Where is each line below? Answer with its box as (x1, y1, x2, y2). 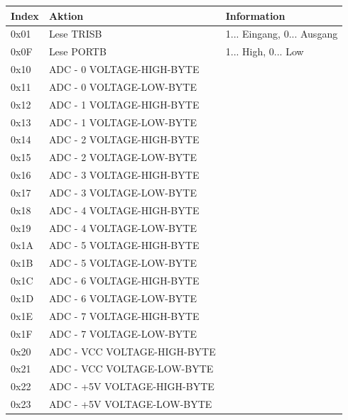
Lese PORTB (48, 44, 107, 59)
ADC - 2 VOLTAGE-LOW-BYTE (48, 150, 197, 165)
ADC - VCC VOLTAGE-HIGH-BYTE (48, 343, 216, 358)
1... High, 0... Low (225, 44, 304, 59)
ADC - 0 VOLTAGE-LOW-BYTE (48, 79, 197, 94)
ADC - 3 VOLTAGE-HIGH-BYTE (48, 167, 200, 182)
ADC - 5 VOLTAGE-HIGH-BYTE (48, 238, 200, 253)
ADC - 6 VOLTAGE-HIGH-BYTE (48, 273, 200, 288)
